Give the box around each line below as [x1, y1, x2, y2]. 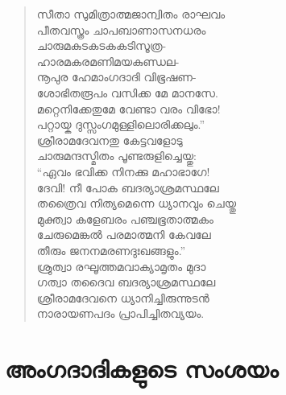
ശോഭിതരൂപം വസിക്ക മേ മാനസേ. [36, 84, 218, 101]
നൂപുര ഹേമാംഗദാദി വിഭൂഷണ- [36, 68, 197, 85]
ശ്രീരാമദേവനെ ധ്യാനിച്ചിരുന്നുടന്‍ [36, 289, 209, 306]
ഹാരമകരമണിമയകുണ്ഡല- [36, 52, 180, 69]
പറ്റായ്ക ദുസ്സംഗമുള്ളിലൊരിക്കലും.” [36, 116, 205, 133]
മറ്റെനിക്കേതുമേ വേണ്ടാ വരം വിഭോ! [36, 100, 221, 117]
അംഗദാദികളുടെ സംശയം [5, 352, 279, 385]
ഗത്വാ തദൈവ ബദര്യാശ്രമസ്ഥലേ [36, 274, 216, 290]
